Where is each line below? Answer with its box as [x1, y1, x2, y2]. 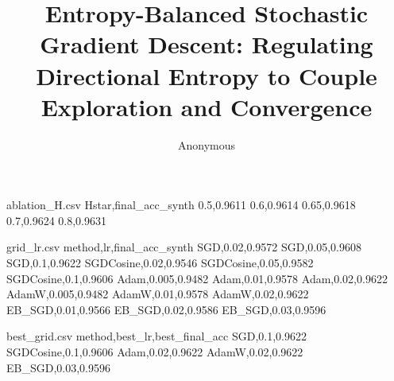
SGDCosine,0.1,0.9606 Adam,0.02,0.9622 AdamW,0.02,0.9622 [6, 344, 303, 360]
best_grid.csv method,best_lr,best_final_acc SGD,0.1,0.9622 [6, 328, 307, 344]
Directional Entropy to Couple [36, 59, 377, 91]
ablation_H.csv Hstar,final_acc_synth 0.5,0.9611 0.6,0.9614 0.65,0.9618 [6, 196, 356, 213]
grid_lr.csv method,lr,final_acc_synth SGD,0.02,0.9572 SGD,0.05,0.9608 [6, 239, 361, 255]
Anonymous [177, 136, 236, 153]
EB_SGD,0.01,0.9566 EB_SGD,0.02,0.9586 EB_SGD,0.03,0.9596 [6, 301, 326, 317]
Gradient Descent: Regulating [40, 28, 373, 60]
